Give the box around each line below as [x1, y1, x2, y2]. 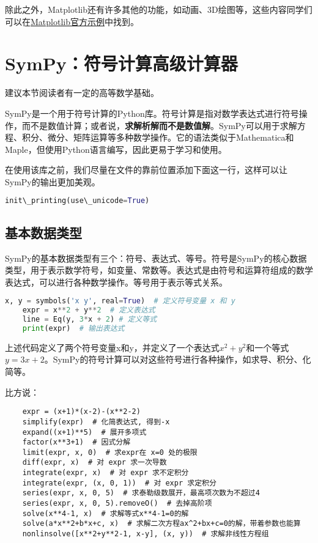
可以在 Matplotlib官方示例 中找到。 [5, 15, 139, 28]
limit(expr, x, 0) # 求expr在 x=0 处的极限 [22, 448, 198, 457]
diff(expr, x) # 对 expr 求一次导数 [22, 458, 167, 467]
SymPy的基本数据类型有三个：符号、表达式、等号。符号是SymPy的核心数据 [5, 251, 307, 264]
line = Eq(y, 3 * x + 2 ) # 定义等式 [22, 315, 157, 324]
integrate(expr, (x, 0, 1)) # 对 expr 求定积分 [22, 478, 216, 487]
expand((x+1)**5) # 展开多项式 [22, 427, 147, 437]
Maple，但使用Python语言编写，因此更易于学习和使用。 [5, 142, 227, 155]
